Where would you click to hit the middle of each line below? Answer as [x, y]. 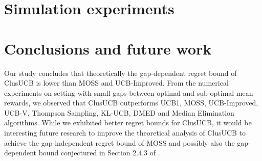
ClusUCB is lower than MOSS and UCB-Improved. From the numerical [116, 83]
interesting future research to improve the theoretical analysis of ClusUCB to [125, 133]
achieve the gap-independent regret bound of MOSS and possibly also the [119, 142]
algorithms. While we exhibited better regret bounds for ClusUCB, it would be [128, 123]
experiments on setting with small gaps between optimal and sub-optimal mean [129, 92]
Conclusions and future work [108, 48]
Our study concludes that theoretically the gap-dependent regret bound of [121, 73]
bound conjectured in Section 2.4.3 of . [99, 153]
